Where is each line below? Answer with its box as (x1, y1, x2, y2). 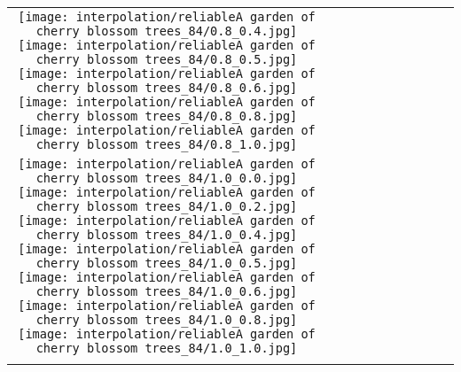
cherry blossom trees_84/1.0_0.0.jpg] (35, 171, 298, 185)
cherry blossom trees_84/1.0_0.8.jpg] (35, 313, 298, 327)
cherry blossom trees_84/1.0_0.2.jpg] (35, 199, 298, 213)
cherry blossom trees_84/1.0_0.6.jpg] (35, 284, 298, 298)
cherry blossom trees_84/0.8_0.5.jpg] (35, 52, 298, 66)
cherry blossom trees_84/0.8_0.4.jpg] (35, 24, 298, 38)
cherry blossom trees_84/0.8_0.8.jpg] (35, 109, 298, 123)
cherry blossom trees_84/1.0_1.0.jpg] (35, 341, 298, 355)
